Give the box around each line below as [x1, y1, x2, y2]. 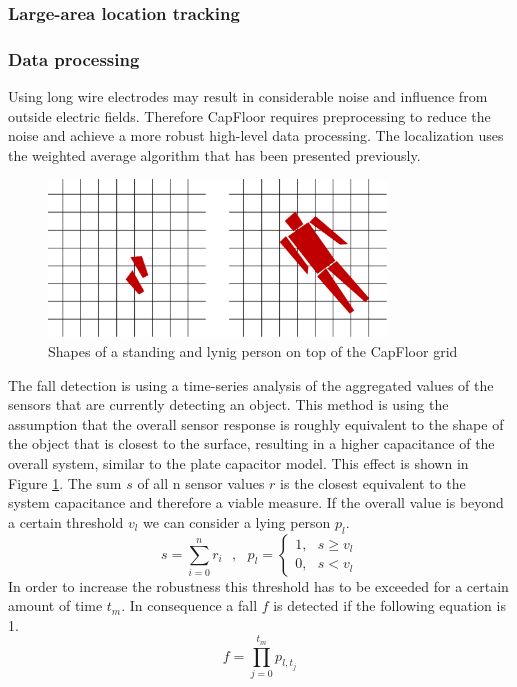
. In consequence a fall [121, 595, 258, 616]
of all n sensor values [137, 472, 265, 493]
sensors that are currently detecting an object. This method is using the [8, 394, 449, 415]
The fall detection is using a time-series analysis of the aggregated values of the [8, 374, 494, 395]
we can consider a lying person [143, 511, 331, 532]
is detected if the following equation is [273, 595, 506, 616]
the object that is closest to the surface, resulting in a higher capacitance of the [8, 433, 495, 454]
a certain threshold [8, 511, 124, 532]
